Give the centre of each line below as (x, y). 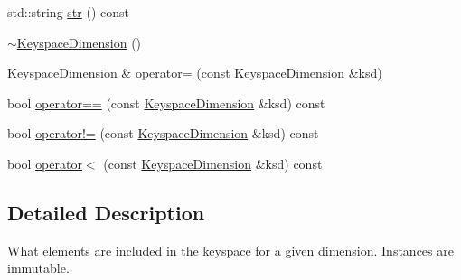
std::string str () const (68, 12)
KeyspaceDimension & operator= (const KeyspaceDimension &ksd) (195, 73)
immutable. (38, 268)
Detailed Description (106, 212)
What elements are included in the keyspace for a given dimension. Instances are (230, 250)
